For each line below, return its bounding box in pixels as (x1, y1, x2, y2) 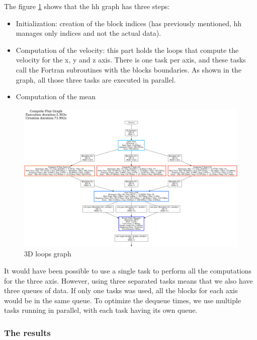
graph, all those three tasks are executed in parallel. (16, 74, 176, 85)
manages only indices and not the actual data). (16, 28, 161, 38)
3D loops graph (24, 248, 71, 259)
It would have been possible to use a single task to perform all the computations (4, 265, 252, 276)
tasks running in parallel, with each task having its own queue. (4, 305, 198, 315)
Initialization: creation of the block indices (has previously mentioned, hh (16, 18, 242, 28)
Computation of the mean (16, 91, 96, 102)
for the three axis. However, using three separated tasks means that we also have (4, 275, 253, 286)
